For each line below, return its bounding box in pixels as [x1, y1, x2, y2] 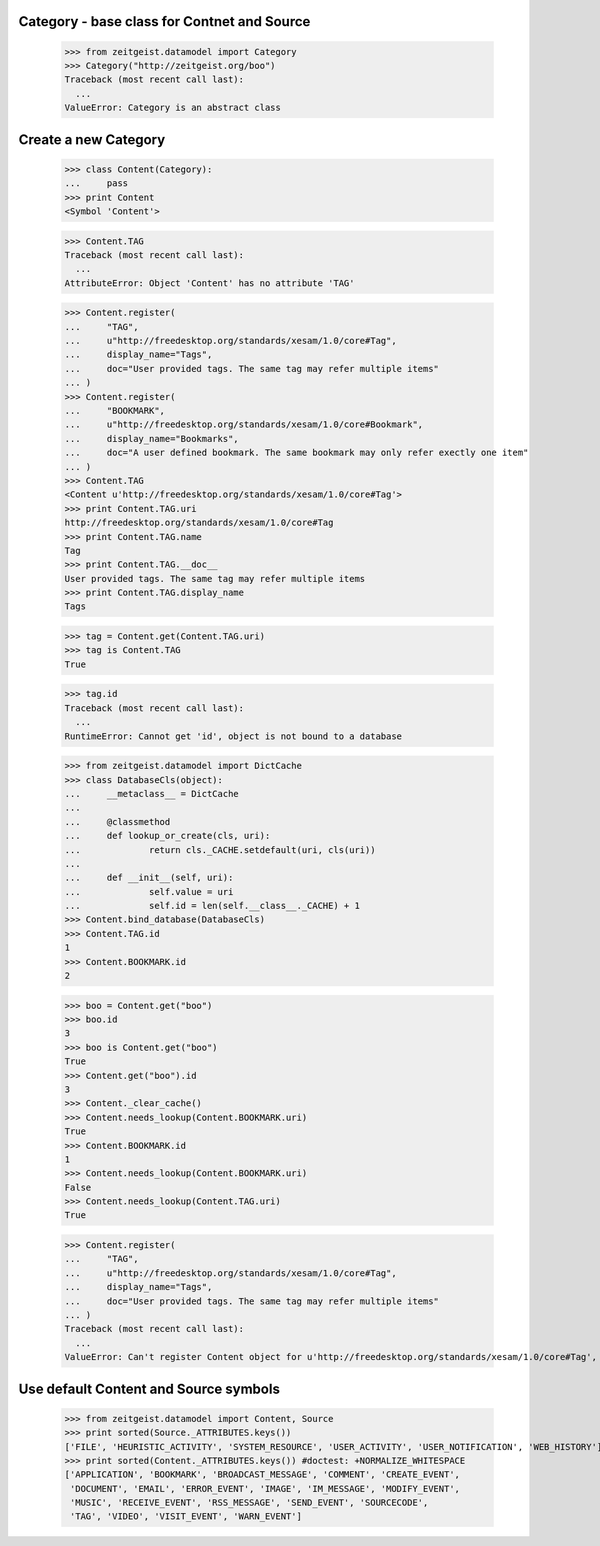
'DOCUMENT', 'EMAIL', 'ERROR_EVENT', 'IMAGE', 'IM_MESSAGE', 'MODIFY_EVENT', [70, 1483, 460, 1494]
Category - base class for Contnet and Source [18, 13, 311, 30]
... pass [64, 178, 129, 189]
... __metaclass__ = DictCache [64, 788, 239, 799]
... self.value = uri [64, 886, 234, 897]
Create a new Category [18, 131, 166, 148]
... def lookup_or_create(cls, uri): [64, 830, 271, 842]
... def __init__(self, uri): [64, 872, 234, 884]
